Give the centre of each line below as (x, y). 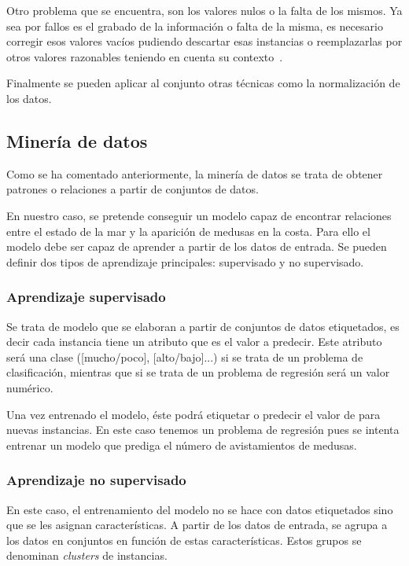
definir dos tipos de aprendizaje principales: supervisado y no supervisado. (185, 261)
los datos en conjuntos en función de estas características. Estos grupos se (184, 540)
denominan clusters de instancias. (87, 555)
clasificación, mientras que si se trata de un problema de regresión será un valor (198, 372)
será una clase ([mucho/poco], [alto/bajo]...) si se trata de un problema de (185, 357)
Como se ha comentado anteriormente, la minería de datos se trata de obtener (195, 173)
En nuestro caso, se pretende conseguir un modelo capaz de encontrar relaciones (199, 215)
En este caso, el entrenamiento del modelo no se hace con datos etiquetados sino (200, 509)
